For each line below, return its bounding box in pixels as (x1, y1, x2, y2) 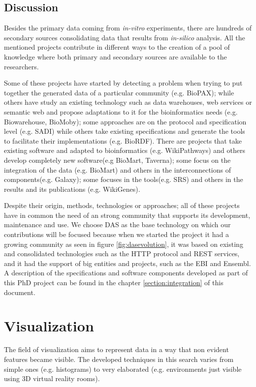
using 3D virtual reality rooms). (4, 373, 100, 384)
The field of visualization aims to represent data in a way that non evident (4, 344, 229, 355)
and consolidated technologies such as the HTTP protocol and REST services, (4, 248, 240, 259)
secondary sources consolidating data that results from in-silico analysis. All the (4, 32, 245, 42)
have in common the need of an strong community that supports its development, (4, 209, 251, 220)
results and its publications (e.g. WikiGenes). (4, 183, 140, 194)
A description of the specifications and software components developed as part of (4, 268, 248, 278)
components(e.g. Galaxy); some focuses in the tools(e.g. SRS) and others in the (4, 174, 243, 184)
